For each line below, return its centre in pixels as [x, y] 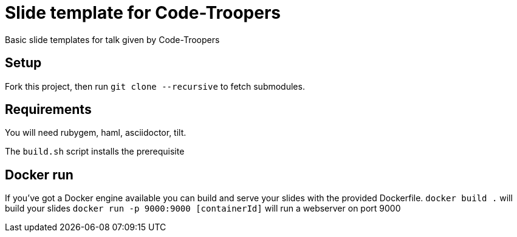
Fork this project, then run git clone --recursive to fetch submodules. [155, 86]
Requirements [48, 110]
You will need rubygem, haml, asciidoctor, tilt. [96, 133]
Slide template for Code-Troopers [143, 13]
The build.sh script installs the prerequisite [95, 152]
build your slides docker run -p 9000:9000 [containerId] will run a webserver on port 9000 [203, 209]
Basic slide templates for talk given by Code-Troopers [112, 39]
